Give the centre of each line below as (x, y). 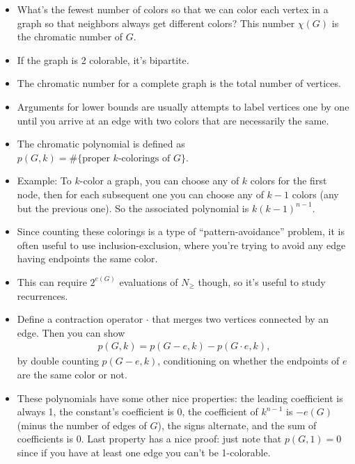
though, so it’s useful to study (262, 281)
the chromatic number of (70, 37)
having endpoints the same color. (87, 258)
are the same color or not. (72, 374)
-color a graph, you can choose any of (159, 181)
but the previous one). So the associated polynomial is (133, 208)
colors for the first (289, 181)
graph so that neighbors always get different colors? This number (156, 23)
